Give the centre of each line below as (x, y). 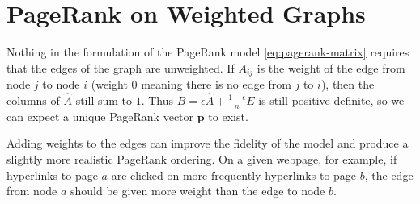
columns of (33, 100)
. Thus (157, 100)
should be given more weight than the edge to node (198, 191)
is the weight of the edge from (331, 67)
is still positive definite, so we (331, 100)
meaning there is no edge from (216, 84)
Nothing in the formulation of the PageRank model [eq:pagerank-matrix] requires (208, 52)
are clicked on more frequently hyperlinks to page (234, 175)
